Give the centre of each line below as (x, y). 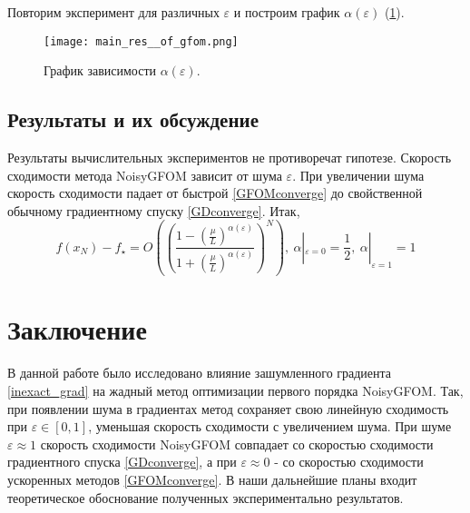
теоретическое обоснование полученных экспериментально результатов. (206, 497)
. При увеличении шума (358, 175)
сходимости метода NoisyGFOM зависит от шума (145, 175)
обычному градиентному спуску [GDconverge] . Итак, (154, 210)
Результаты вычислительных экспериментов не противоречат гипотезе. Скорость (230, 158)
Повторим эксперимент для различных (113, 12)
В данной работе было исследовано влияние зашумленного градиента (200, 373)
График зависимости (100, 70)
